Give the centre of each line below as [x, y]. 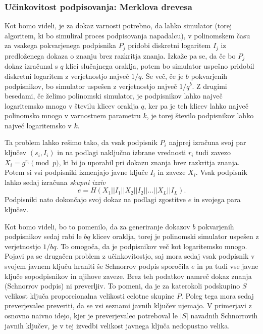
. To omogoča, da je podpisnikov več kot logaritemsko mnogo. [152, 246]
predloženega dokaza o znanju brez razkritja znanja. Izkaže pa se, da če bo [120, 55]
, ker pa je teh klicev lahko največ [196, 105]
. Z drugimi [209, 86]
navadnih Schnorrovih [224, 315]
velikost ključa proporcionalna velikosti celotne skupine [90, 295]
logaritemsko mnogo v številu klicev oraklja [72, 105]
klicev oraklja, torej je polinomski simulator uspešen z [176, 236]
